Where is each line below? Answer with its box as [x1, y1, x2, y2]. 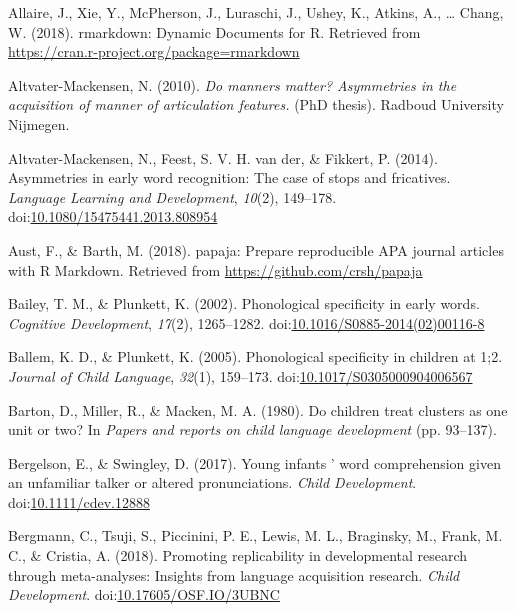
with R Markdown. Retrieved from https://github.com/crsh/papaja [8, 259, 423, 280]
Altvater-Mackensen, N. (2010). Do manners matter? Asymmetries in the [8, 74, 457, 95]
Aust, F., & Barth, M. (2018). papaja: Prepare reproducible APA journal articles [8, 239, 504, 260]
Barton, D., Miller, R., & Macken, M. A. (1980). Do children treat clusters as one [8, 399, 508, 420]
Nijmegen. [8, 113, 70, 134]
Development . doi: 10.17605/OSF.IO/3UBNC [8, 584, 280, 605]
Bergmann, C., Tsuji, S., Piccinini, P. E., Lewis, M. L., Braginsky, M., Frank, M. [8, 525, 503, 546]
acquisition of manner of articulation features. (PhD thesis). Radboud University [8, 94, 504, 115]
